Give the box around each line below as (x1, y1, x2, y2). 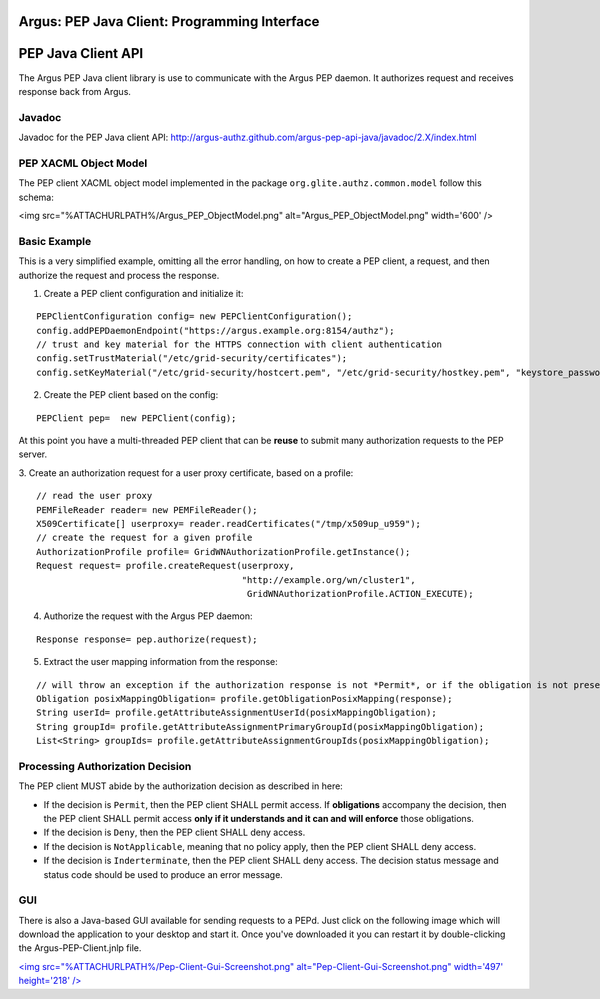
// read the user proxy (36, 490, 153, 502)
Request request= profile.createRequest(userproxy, (36, 560, 295, 572)
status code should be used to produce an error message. (43, 868, 284, 880)
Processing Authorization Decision (18, 759, 192, 773)
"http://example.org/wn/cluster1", (241, 574, 416, 585)
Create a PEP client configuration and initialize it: (43, 287, 244, 299)
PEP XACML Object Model (18, 156, 148, 170)
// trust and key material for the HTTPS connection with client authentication (36, 339, 443, 350)
